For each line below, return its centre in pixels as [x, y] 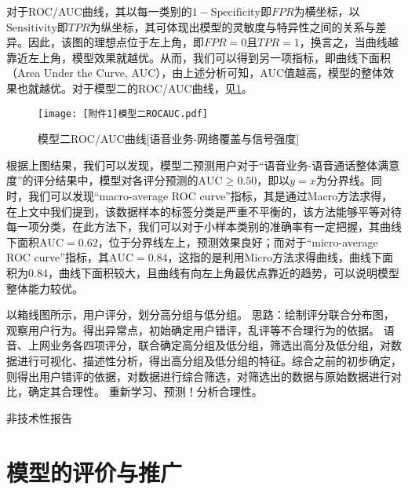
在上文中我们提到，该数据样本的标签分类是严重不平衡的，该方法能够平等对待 [204, 211]
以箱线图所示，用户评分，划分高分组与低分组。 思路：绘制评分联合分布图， [200, 314]
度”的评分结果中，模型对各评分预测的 [102, 180]
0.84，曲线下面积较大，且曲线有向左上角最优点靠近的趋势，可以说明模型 [213, 272]
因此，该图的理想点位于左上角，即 [116, 42]
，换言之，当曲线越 [349, 42]
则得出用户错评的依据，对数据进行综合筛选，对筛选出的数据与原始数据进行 [199, 376]
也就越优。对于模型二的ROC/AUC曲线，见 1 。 [135, 88]
